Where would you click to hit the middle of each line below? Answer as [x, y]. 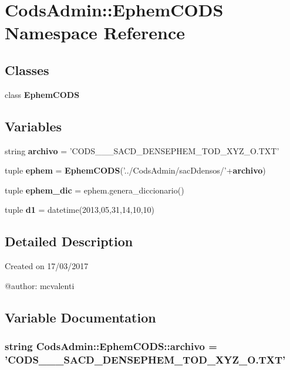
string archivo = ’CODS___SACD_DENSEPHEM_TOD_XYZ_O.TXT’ [142, 150]
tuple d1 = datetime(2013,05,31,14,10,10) [80, 210]
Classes [27, 69]
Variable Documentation [80, 317]
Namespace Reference [95, 33]
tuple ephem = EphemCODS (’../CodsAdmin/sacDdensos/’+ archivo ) [135, 170]
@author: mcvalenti [40, 285]
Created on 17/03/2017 [47, 266]
